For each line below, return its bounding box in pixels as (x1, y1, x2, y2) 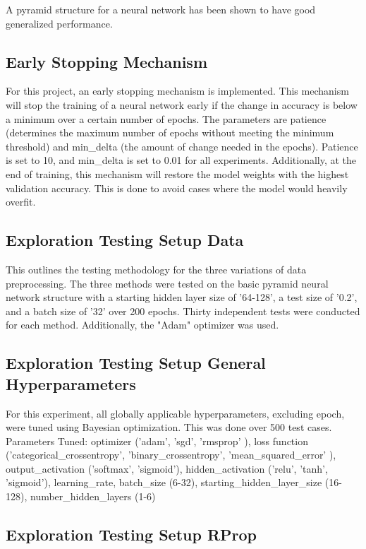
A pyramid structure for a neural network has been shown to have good (6, 2, 316, 16)
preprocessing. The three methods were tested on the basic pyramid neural (6, 276, 329, 290)
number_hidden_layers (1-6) (30, 489, 156, 504)
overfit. (6, 194, 36, 209)
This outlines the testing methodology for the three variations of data (6, 261, 307, 276)
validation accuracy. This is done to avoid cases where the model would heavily (6, 180, 348, 195)
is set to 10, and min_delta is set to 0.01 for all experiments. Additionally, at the (6, 153, 357, 167)
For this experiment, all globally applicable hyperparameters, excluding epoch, (6, 406, 345, 420)
